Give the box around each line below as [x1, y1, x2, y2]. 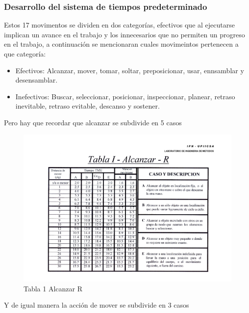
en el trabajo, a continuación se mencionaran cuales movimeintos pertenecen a [4, 39, 239, 49]
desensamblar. [15, 75, 58, 85]
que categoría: [4, 49, 46, 58]
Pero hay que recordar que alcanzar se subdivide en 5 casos [4, 117, 182, 127]
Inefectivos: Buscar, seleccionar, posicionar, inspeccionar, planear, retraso [15, 91, 235, 101]
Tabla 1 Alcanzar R [24, 283, 83, 293]
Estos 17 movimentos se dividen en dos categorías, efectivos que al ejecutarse [4, 20, 235, 30]
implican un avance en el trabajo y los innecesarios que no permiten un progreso [4, 29, 245, 39]
